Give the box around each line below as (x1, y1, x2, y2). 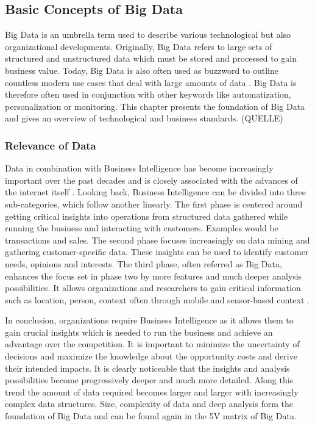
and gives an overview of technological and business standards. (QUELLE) (5, 112, 283, 125)
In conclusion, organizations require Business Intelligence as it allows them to (5, 314, 294, 327)
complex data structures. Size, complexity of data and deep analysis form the (5, 397, 293, 410)
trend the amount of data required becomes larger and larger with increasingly (5, 385, 299, 398)
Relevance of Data (5, 137, 96, 153)
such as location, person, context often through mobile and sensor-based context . (5, 293, 310, 306)
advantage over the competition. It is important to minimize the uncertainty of (5, 338, 300, 350)
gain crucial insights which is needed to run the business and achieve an (5, 325, 273, 338)
